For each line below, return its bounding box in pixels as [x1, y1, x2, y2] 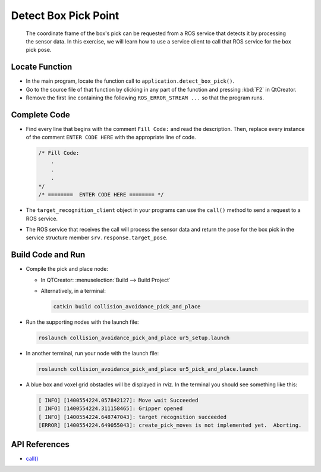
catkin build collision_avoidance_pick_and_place [53, 304, 201, 310]
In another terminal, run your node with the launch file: [26, 350, 159, 357]
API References [11, 439, 70, 449]
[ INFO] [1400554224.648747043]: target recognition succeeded [38, 414, 227, 420]
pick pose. [26, 46, 52, 54]
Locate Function [11, 62, 73, 72]
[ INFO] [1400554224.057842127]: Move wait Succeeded [38, 396, 199, 404]
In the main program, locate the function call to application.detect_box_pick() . [26, 77, 235, 85]
